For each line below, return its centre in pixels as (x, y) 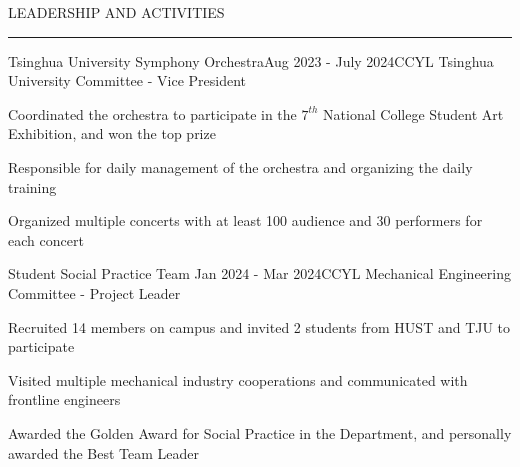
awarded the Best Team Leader (104, 452)
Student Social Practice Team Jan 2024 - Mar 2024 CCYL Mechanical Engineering (259, 273)
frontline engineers (64, 399)
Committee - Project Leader (94, 292)
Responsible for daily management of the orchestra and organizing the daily (240, 166)
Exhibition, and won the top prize (112, 133)
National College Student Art (413, 113)
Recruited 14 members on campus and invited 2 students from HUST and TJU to (259, 326)
